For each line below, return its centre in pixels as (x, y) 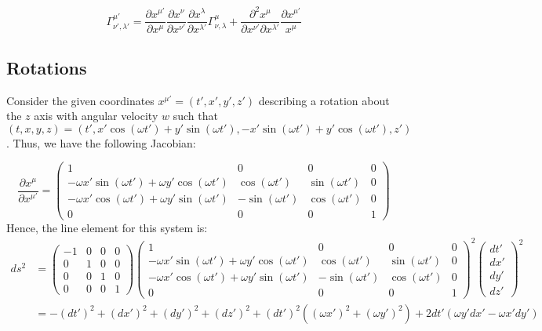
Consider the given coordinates (80, 100)
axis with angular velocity (96, 116)
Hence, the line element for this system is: (107, 227)
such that (195, 116)
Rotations (47, 67)
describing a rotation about (324, 100)
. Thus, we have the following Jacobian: (101, 142)
